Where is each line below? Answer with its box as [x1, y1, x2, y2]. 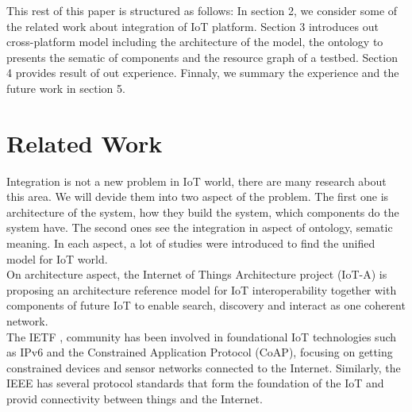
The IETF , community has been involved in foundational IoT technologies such [6, 328, 397, 345]
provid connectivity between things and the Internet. [6, 391, 263, 406]
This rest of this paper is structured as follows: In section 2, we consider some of [6, 2, 398, 18]
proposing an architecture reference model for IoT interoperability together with [6, 281, 397, 298]
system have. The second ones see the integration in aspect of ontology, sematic [6, 219, 393, 236]
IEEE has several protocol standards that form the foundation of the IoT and [6, 375, 384, 391]
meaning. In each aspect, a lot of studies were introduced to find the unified [6, 235, 375, 252]
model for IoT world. [6, 250, 108, 267]
